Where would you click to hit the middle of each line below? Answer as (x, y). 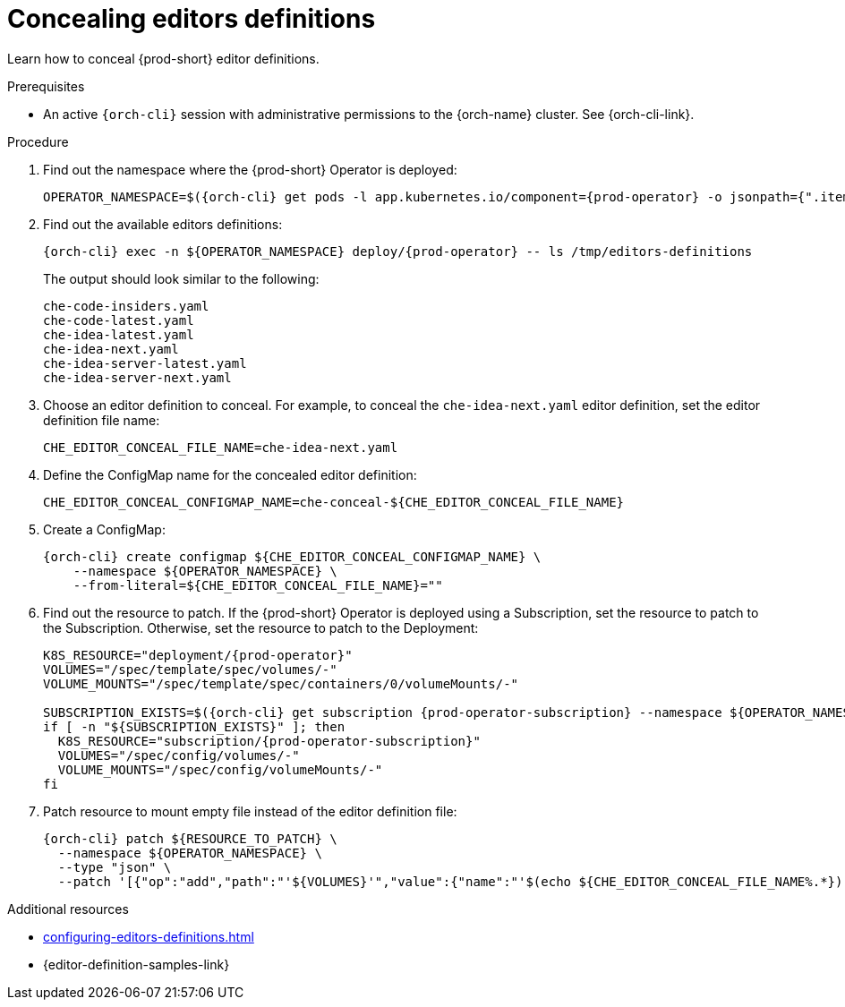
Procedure (38, 141)
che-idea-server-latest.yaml (145, 363)
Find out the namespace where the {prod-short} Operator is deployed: (250, 169)
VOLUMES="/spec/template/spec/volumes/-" (190, 669)
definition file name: (102, 420)
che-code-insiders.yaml (126, 306)
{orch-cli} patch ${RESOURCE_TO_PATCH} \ (190, 838)
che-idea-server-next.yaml (137, 377)
